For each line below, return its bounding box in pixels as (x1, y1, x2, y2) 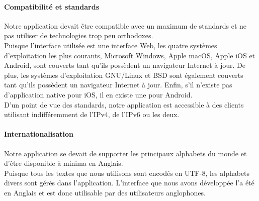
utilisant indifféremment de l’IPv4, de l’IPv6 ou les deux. (4, 109, 180, 120)
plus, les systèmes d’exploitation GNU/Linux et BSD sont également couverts (4, 69, 243, 80)
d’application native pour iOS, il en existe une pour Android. (4, 89, 193, 99)
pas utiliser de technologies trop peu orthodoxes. (4, 30, 153, 41)
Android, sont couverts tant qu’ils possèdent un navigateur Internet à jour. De (4, 60, 245, 70)
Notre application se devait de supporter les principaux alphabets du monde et (4, 148, 247, 158)
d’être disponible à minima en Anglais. (4, 158, 123, 168)
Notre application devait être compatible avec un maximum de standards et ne (4, 20, 247, 31)
